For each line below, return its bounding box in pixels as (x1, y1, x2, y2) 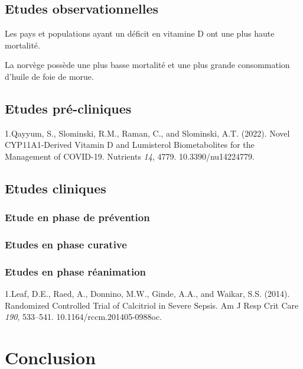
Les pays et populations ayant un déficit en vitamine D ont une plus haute (5, 27, 275, 40)
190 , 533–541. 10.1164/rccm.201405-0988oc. (5, 310, 162, 323)
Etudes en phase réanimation (5, 264, 146, 279)
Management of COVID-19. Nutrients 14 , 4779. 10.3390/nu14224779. (5, 150, 255, 162)
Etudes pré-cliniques (5, 99, 132, 117)
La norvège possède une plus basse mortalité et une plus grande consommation (5, 59, 290, 71)
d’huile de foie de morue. (5, 70, 94, 82)
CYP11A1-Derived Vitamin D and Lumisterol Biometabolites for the (5, 138, 255, 151)
